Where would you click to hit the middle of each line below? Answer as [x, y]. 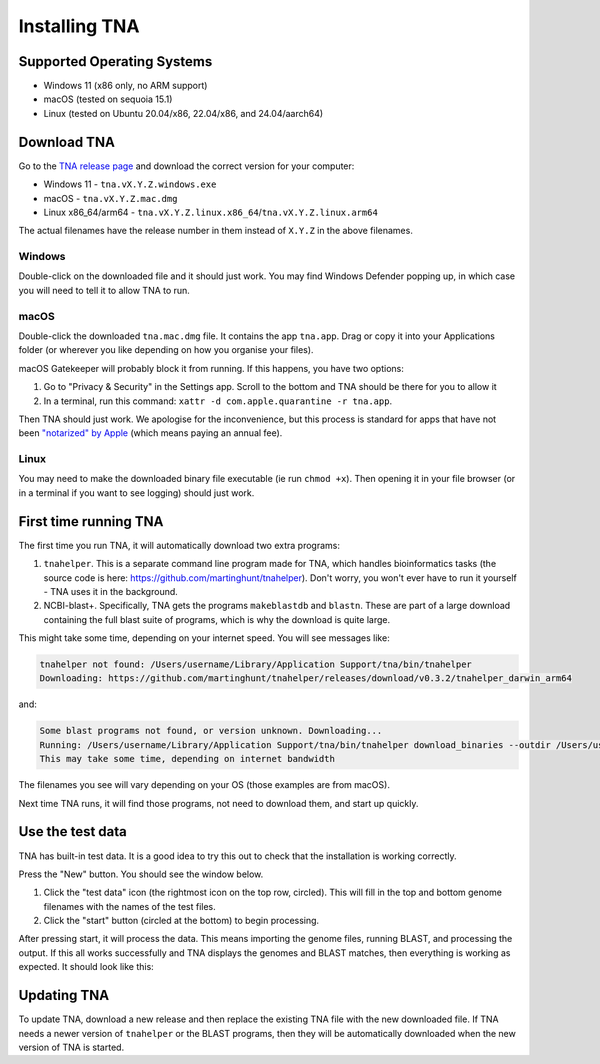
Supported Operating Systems [115, 61]
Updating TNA [64, 995]
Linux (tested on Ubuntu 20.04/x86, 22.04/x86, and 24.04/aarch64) [183, 113]
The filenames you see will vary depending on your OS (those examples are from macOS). [204, 785]
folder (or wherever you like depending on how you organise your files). [166, 350]
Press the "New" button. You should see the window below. [141, 874]
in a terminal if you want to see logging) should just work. [136, 492]
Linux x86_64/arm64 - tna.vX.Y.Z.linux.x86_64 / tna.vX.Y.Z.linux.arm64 [211, 212]
